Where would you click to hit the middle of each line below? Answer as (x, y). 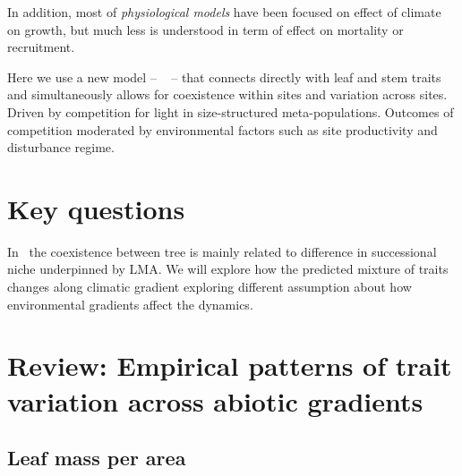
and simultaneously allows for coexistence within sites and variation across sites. (227, 94)
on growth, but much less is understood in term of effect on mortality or (205, 29)
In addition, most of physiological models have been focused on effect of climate (224, 12)
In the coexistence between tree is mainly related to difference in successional (222, 251)
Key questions (96, 208)
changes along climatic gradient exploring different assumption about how (210, 287)
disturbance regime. (61, 147)
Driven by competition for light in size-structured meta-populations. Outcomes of (231, 111)
